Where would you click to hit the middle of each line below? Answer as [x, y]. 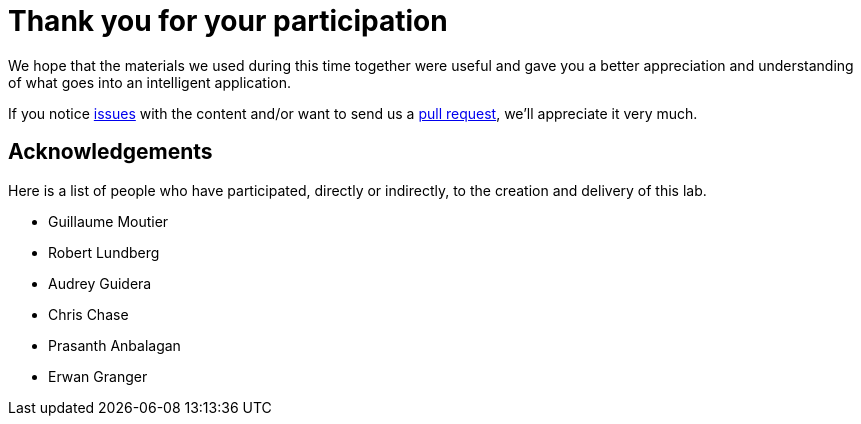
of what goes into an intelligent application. [150, 82]
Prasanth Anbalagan [114, 345]
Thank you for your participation [228, 21]
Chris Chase [88, 314]
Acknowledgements [110, 152]
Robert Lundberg [104, 252]
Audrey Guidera [100, 283]
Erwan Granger [98, 376]
